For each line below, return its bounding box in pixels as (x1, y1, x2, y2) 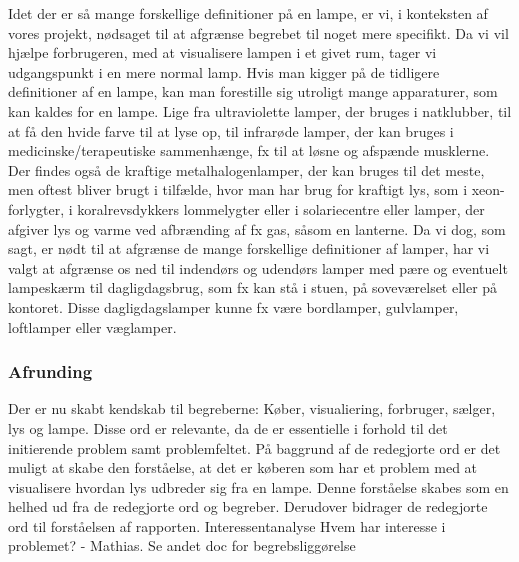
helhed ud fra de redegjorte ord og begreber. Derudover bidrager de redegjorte (8, 496, 488, 517)
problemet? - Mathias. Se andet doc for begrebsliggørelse (8, 535, 356, 556)
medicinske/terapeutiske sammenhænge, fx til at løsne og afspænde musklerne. (8, 140, 490, 161)
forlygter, (8, 198, 65, 219)
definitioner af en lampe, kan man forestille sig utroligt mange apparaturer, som (8, 81, 498, 102)
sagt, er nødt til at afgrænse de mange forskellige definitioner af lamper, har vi (8, 238, 490, 259)
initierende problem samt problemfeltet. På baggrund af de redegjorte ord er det (8, 437, 501, 458)
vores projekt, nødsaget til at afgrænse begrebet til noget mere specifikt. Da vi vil (8, 22, 509, 43)
